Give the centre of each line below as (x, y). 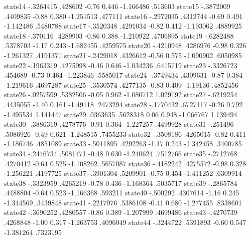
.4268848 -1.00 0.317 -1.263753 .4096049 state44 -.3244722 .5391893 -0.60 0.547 (125, 222)
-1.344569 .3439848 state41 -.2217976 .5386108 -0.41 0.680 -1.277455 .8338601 (123, 202)
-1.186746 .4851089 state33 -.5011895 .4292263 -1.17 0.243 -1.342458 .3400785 (123, 144)
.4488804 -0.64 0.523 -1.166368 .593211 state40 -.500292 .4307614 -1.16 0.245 (122, 193)
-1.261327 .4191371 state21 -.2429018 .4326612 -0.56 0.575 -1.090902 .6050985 (123, 55)
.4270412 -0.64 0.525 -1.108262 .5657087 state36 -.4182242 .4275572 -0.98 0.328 (125, 163)
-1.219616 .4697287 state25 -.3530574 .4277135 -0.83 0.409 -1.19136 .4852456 (121, 84)
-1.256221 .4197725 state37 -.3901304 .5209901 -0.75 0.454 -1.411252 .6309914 (123, 173)
